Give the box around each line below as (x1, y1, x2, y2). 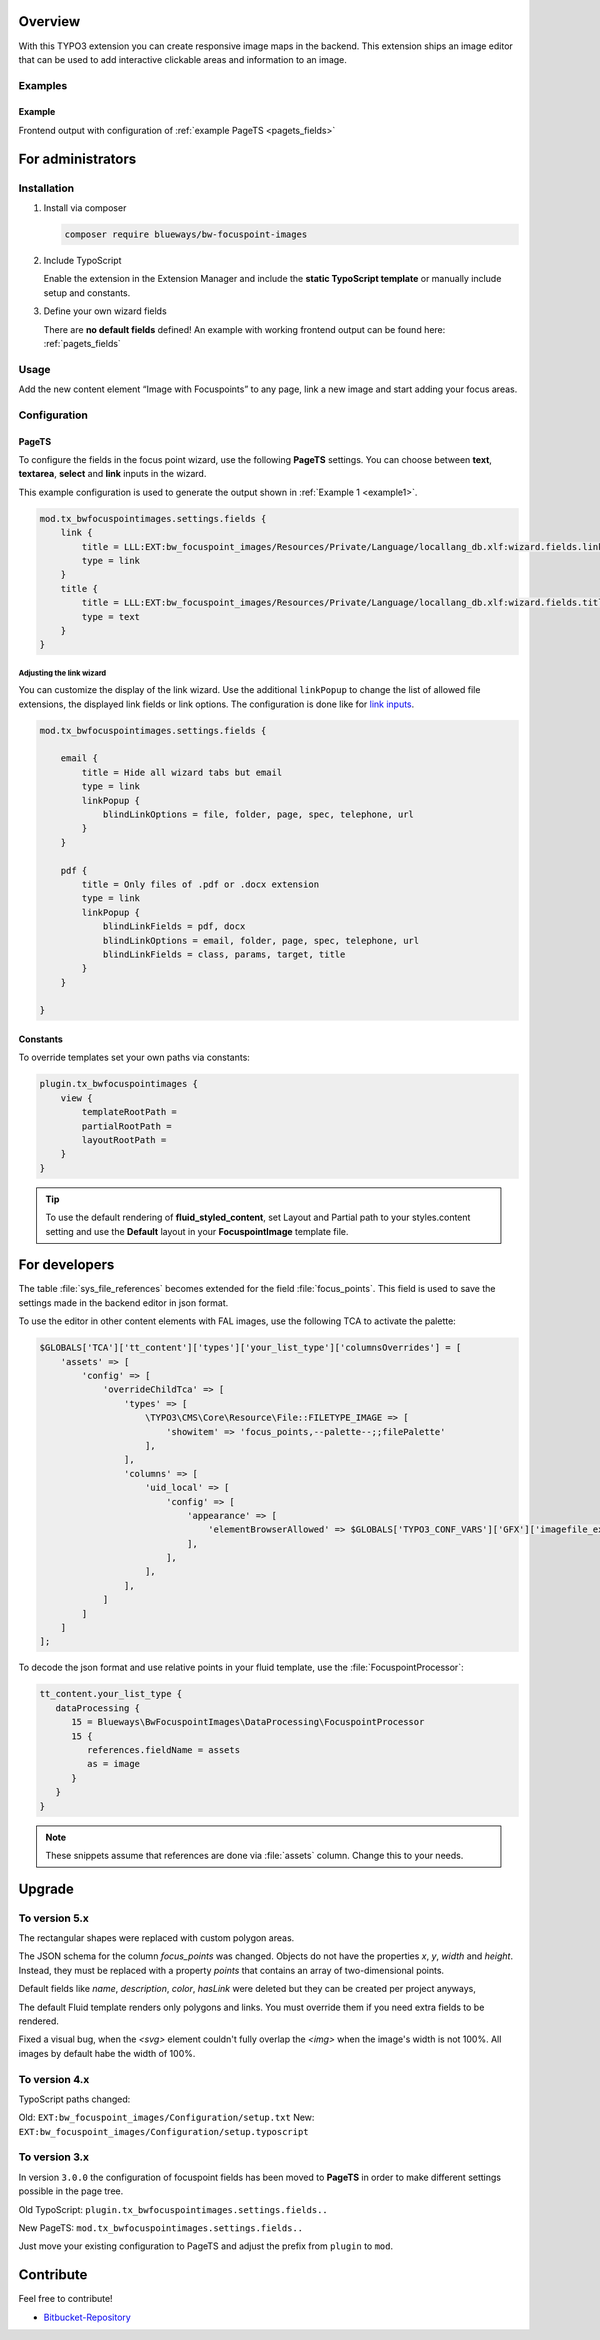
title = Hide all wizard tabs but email (81, 766, 283, 778)
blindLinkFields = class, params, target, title (102, 948, 346, 960)
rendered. (18, 2015, 60, 2027)
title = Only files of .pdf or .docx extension (81, 878, 320, 890)
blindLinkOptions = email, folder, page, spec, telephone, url (102, 935, 420, 946)
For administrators (18, 150, 137, 167)
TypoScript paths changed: (18, 2093, 131, 2105)
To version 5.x (18, 1911, 89, 1925)
